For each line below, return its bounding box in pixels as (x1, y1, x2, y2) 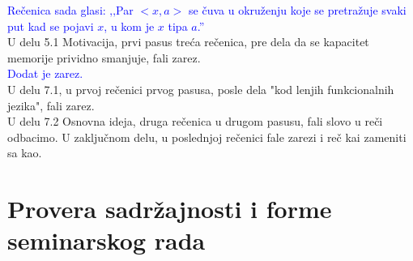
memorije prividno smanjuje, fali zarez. (7, 49, 201, 66)
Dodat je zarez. (7, 65, 83, 82)
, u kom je (104, 17, 155, 34)
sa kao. (7, 144, 42, 161)
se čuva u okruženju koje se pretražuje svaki (189, 2, 407, 18)
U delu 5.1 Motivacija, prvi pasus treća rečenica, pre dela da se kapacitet (7, 33, 369, 50)
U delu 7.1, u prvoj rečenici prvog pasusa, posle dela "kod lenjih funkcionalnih (7, 80, 394, 97)
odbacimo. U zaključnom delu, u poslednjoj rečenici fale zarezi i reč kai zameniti (7, 128, 407, 145)
